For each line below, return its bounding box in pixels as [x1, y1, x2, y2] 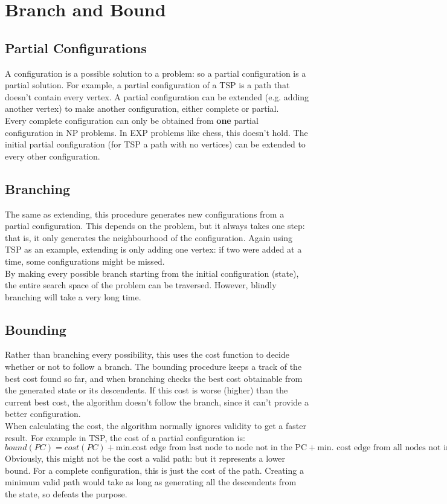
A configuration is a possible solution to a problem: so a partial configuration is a [5, 66, 306, 79]
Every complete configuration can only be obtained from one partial [5, 114, 259, 126]
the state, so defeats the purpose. [5, 488, 127, 500]
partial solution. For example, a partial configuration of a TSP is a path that [5, 79, 290, 91]
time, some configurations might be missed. [5, 254, 165, 267]
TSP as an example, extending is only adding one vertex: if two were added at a [5, 243, 302, 256]
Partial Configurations [5, 38, 147, 57]
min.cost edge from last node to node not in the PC [115, 444, 307, 453]
